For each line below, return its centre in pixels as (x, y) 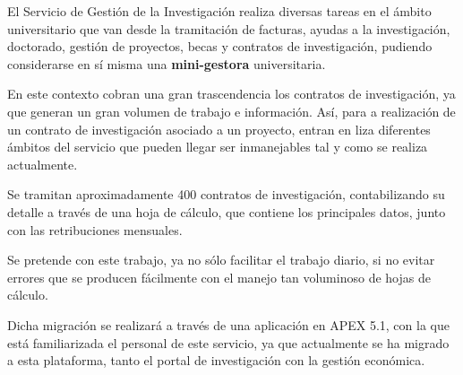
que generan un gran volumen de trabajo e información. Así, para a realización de (231, 111)
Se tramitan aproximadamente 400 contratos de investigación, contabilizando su (226, 194)
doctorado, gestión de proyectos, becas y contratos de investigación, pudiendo (220, 46)
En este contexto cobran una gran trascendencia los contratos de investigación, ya (231, 94)
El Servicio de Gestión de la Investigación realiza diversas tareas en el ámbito (219, 11)
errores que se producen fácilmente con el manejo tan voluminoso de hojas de (219, 277)
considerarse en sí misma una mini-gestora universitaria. (167, 63)
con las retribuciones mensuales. (95, 229)
